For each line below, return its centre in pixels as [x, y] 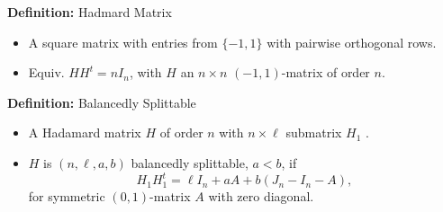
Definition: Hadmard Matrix [90, 12]
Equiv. [46, 72]
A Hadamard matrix [85, 132]
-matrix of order [325, 72]
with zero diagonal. [261, 196]
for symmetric [67, 196]
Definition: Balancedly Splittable [102, 102]
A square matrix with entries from [123, 42]
